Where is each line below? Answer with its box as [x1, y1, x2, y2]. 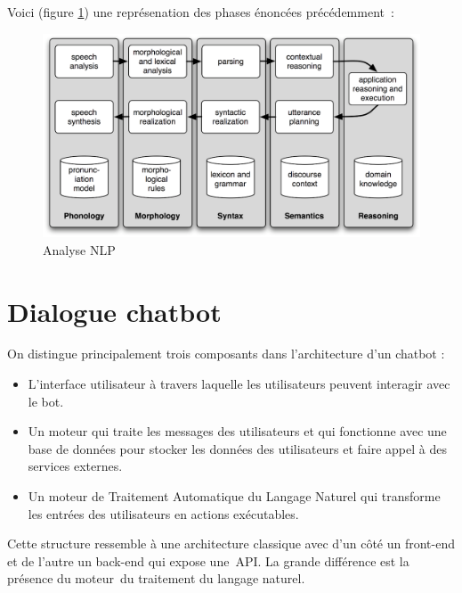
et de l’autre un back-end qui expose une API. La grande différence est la [7, 551, 409, 570]
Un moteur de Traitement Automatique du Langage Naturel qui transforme [28, 487, 441, 506]
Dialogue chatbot [7, 292, 222, 329]
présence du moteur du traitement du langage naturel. [7, 569, 305, 588]
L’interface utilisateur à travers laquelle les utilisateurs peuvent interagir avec [28, 375, 450, 393]
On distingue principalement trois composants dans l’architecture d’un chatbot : [7, 344, 445, 363]
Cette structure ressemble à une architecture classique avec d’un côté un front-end [7, 534, 456, 553]
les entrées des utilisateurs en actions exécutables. [28, 504, 299, 523]
